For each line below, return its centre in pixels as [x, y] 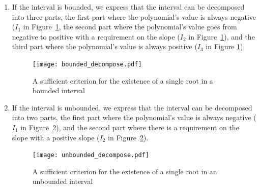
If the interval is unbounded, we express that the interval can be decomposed [132, 107]
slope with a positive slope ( [56, 137]
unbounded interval [63, 181]
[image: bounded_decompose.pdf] [87, 64]
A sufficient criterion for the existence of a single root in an [125, 171]
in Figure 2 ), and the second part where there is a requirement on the [130, 127]
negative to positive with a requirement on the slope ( [96, 36]
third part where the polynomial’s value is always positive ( [105, 46]
